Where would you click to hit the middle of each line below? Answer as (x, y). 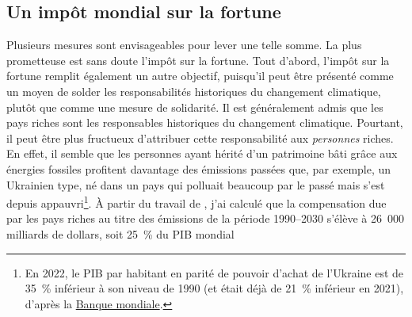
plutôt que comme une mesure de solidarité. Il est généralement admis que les (195, 107)
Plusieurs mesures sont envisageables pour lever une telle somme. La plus (184, 45)
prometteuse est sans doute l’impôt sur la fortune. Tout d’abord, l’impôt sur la (198, 60)
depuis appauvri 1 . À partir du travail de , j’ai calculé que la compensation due (196, 202)
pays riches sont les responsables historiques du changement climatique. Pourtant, (205, 122)
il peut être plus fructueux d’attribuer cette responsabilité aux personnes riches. (200, 137)
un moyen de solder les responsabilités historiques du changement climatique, (194, 91)
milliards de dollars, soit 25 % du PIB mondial (120, 233)
